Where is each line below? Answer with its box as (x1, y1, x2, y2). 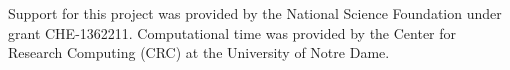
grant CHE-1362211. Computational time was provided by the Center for (8, 22, 457, 43)
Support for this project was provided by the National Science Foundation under (8, 3, 502, 23)
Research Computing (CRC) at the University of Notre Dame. (8, 42, 390, 63)
